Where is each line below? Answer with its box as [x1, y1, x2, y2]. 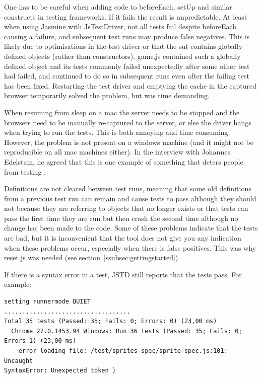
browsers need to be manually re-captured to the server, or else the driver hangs [4, 117, 251, 127]
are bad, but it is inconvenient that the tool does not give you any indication [4, 233, 241, 243]
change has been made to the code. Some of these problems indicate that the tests [4, 222, 258, 233]
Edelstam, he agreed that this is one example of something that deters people [4, 156, 243, 167]
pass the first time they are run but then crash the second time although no [4, 212, 238, 223]
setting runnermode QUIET [4, 298, 91, 306]
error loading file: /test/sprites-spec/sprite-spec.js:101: [18, 347, 228, 354]
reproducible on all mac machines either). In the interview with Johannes [4, 146, 230, 157]
